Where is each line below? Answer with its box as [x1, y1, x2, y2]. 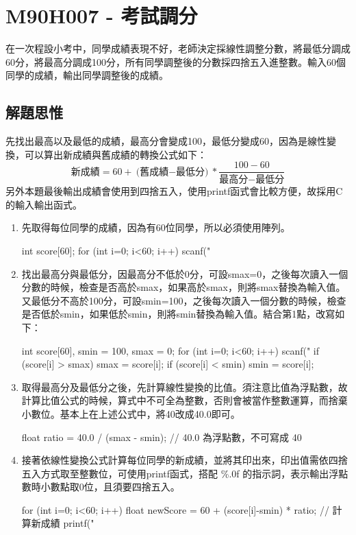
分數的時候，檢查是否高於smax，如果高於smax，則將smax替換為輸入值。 [21, 280, 346, 294]
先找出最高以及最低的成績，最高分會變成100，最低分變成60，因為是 [5, 134, 307, 148]
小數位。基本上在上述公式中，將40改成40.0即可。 [21, 406, 240, 420]
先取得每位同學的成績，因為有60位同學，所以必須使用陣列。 [21, 220, 290, 235]
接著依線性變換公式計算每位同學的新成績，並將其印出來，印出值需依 [21, 453, 329, 467]
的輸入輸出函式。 [5, 197, 82, 211]
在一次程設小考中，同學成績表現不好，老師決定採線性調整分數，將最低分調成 [5, 41, 351, 56]
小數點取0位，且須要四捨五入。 [40, 479, 180, 494]
